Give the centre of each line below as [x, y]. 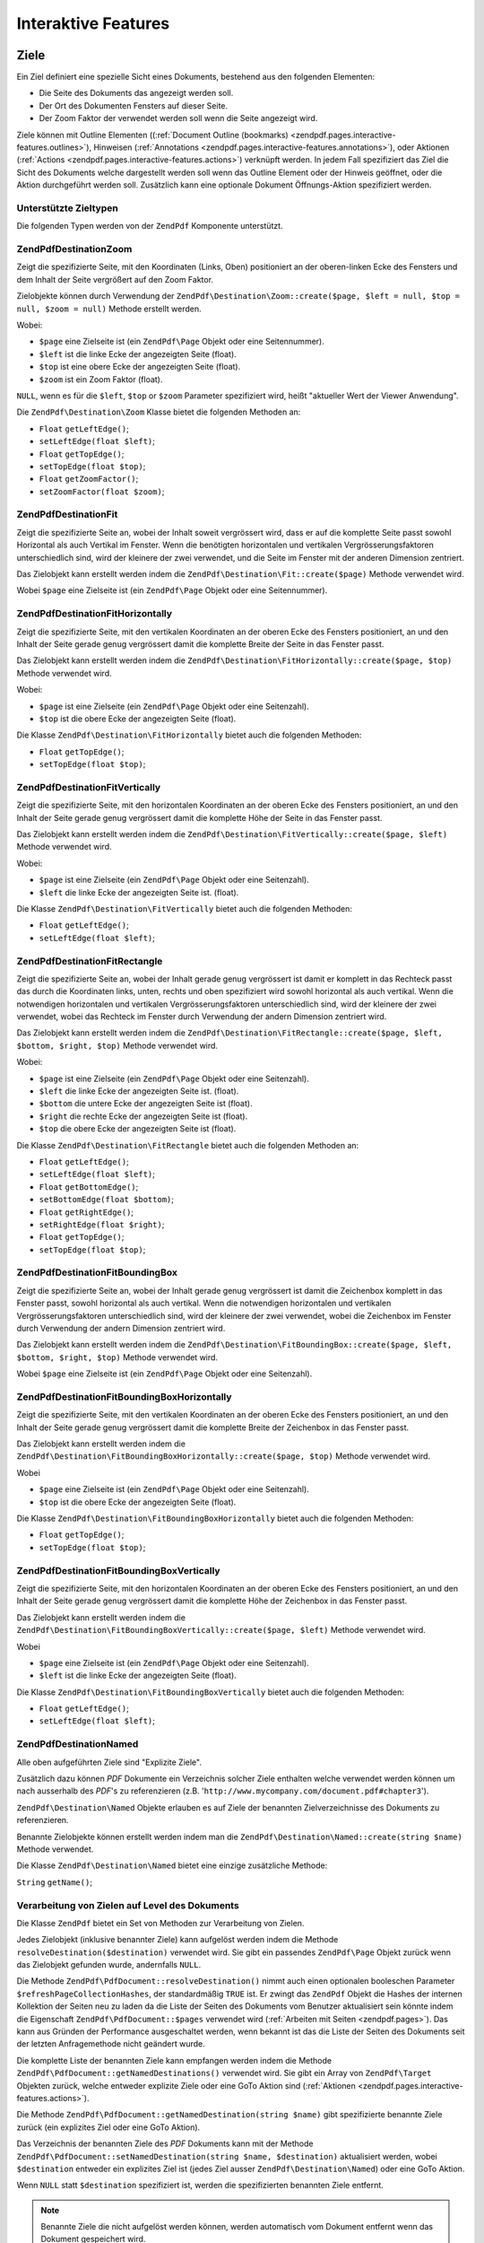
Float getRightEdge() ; [86, 1212]
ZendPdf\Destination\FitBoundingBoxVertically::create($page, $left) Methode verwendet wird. [221, 1630]
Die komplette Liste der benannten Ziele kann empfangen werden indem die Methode [174, 2060]
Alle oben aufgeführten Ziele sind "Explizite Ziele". [109, 1762]
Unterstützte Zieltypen [67, 208]
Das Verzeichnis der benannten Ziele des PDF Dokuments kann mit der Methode [165, 2143]
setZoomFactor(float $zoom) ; [102, 491]
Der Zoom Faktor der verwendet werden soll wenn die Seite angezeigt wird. [178, 118]
